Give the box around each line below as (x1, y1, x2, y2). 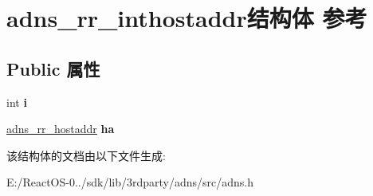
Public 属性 (6, 56, 100, 80)
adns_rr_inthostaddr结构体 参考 (6, 2, 367, 34)
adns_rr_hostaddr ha (6, 120, 115, 137)
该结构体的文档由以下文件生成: (6, 147, 166, 163)
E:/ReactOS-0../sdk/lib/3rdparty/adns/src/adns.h (6, 174, 254, 190)
